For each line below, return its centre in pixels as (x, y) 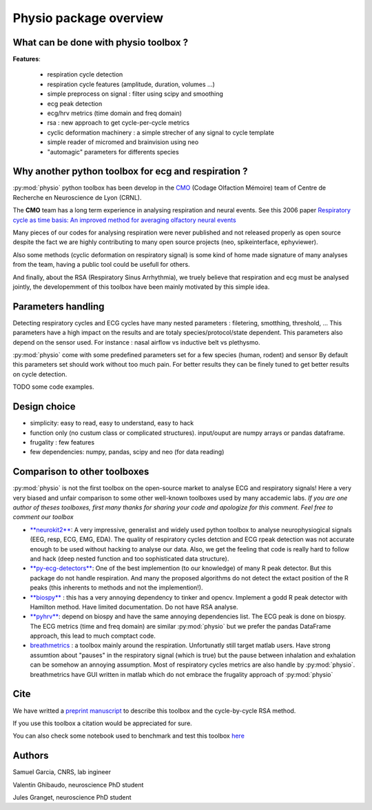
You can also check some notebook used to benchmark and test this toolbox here (128, 736)
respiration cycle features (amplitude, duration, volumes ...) (131, 84)
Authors (31, 756)
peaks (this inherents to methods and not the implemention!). (116, 588)
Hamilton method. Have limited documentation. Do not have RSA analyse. (134, 607)
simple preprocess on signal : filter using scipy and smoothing (135, 94)
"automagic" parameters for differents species (113, 152)
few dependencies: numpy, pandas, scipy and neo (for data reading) (127, 452)
